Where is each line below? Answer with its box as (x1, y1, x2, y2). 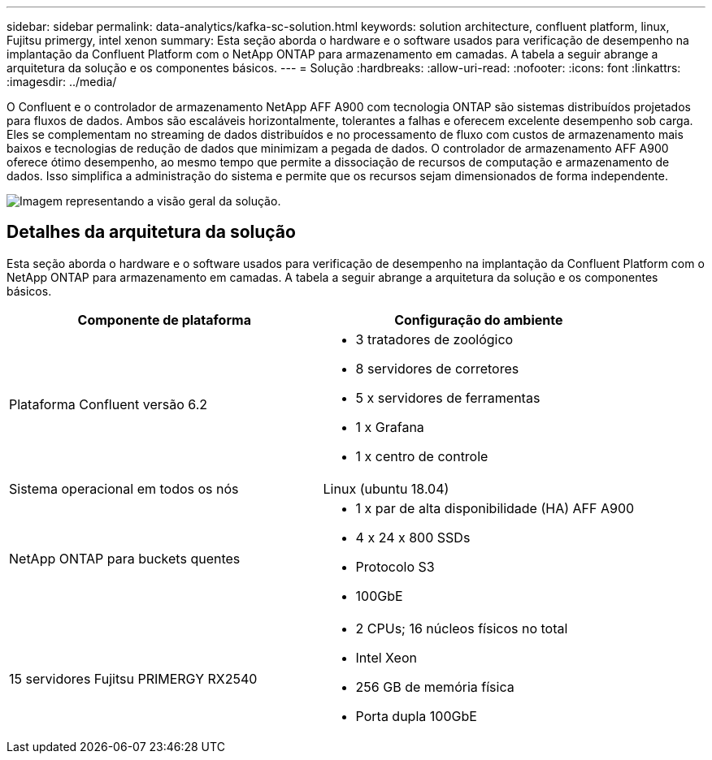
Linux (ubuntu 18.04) (323, 480, 449, 497)
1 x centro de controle (355, 447, 488, 464)
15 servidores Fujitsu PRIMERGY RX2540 (9, 670, 258, 687)
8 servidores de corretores (355, 360, 519, 377)
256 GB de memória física (355, 678, 514, 695)
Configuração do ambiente (394, 311, 563, 328)
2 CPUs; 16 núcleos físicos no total (355, 620, 568, 637)
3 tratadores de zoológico (355, 330, 514, 348)
